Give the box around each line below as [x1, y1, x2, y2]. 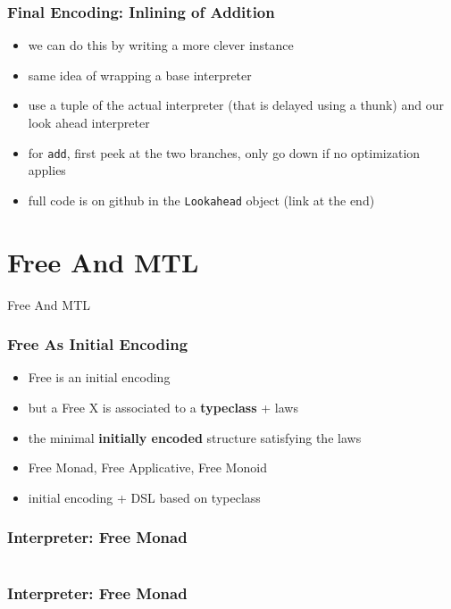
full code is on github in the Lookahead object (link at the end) [28, 190, 375, 209]
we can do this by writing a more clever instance [28, 36, 294, 54]
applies [28, 161, 66, 179]
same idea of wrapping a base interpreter [28, 65, 252, 84]
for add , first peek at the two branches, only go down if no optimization [28, 143, 421, 162]
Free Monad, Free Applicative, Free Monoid [28, 458, 267, 477]
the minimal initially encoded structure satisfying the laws [28, 428, 362, 446]
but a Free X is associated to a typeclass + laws [28, 398, 298, 417]
